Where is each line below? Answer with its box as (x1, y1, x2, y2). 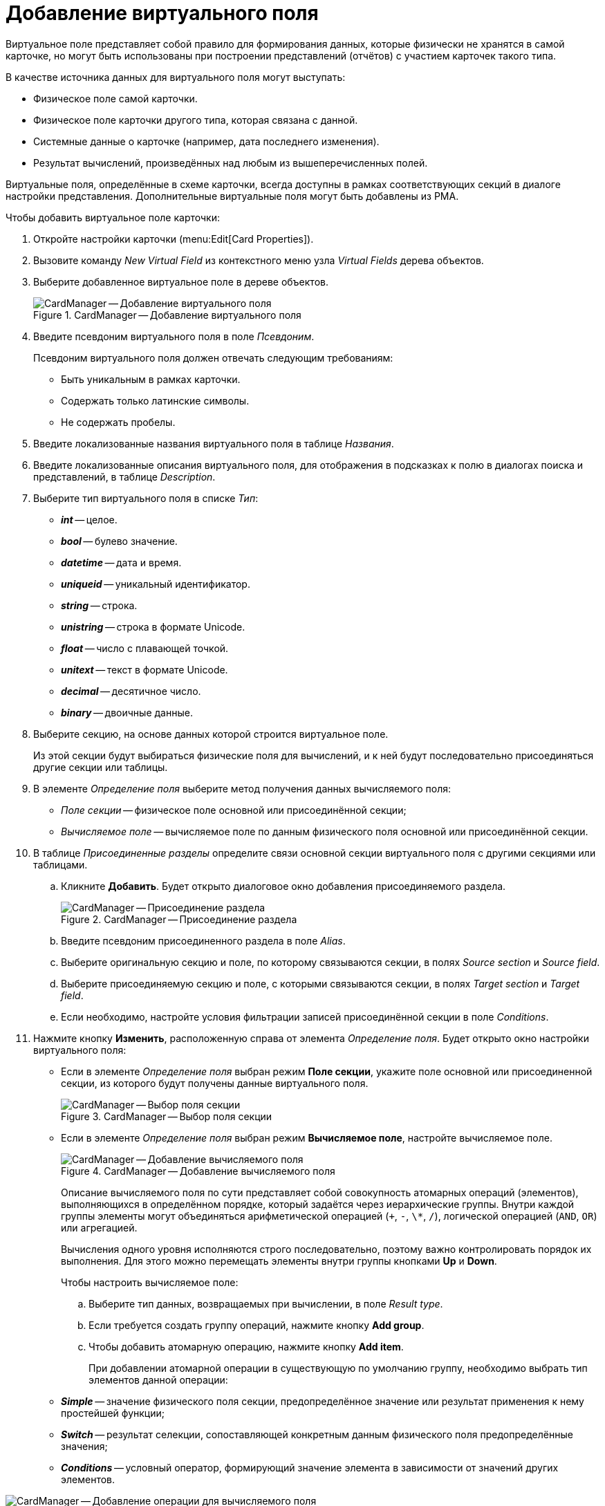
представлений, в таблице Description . (33, 470, 216, 483)
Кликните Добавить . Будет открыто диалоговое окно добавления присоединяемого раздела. (61, 880, 506, 892)
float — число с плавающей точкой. (61, 642, 229, 654)
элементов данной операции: (89, 1373, 228, 1386)
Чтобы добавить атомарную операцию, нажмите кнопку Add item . (89, 1340, 404, 1352)
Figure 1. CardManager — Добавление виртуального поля (33, 308, 301, 321)
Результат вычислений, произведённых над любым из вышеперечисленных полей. (33, 156, 428, 169)
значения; (61, 1440, 108, 1452)
